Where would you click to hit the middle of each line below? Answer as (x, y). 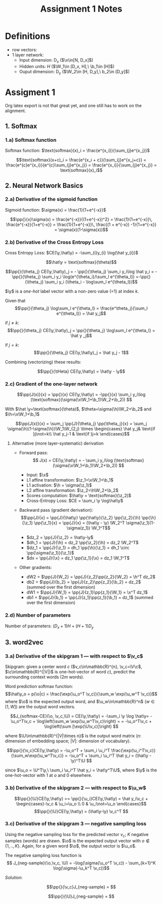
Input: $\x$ (37, 475)
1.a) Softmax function (31, 140)
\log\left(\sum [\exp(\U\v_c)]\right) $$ (81, 726)
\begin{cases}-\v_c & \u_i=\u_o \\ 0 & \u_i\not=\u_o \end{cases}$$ (81, 804)
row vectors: (24, 50)
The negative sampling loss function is (44, 855)
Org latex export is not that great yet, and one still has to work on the (73, 106)
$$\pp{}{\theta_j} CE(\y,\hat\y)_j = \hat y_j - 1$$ (81, 352)
